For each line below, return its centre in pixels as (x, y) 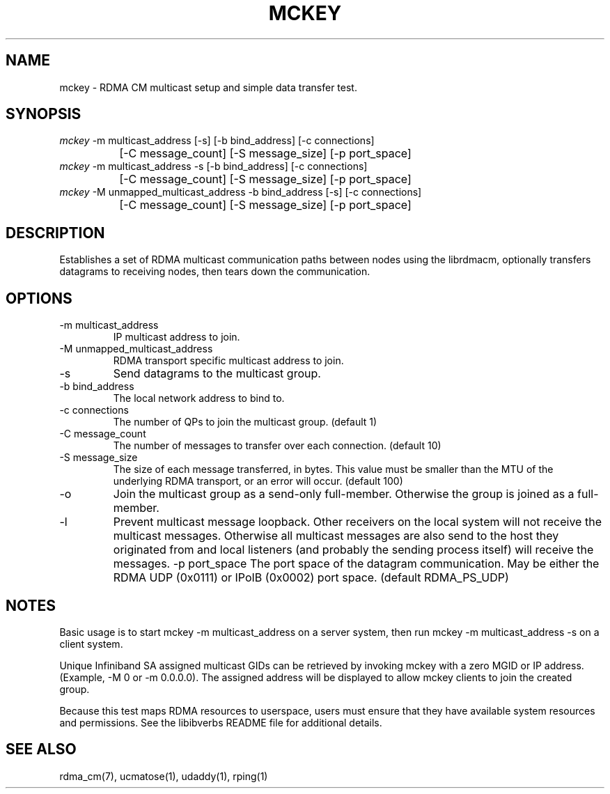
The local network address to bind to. (199, 398)
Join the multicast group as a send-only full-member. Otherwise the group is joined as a (344, 494)
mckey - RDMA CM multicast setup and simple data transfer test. (208, 87)
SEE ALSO (41, 749)
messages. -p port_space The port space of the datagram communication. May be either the (356, 564)
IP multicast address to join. (177, 337)
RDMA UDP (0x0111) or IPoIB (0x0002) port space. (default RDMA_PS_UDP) (311, 578)
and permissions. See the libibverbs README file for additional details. (221, 722)
